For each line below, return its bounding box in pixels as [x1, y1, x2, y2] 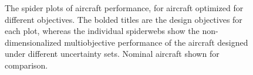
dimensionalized [5, 36, 62, 48]
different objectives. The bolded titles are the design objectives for [5, 13, 242, 25]
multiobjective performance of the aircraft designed [64, 36, 248, 48]
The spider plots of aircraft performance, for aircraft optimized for [5, 2, 244, 13]
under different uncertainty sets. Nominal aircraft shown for [5, 47, 220, 60]
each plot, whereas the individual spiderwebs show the [5, 25, 200, 37]
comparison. [5, 59, 48, 71]
